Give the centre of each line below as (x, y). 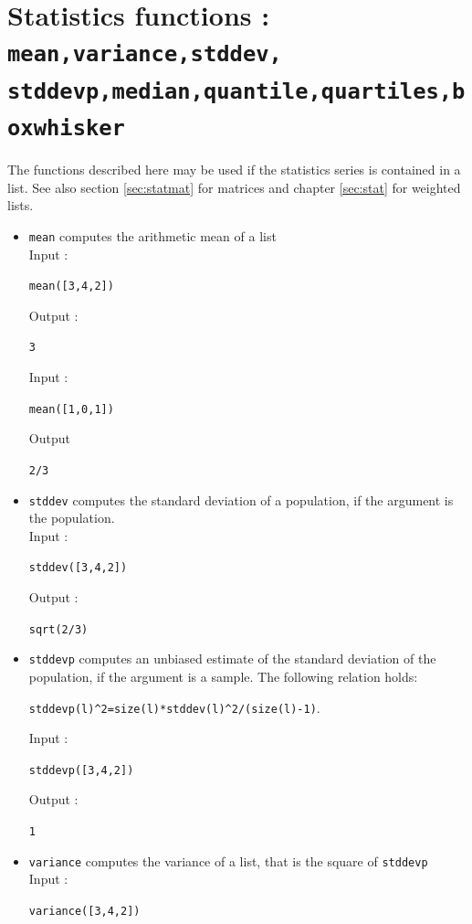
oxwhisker (66, 128)
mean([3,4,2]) (71, 287)
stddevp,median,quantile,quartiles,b (236, 91)
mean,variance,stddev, (145, 54)
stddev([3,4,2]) (78, 568)
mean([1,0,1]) (71, 409)
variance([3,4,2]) (84, 911)
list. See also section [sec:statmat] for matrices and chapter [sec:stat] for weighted (234, 187)
